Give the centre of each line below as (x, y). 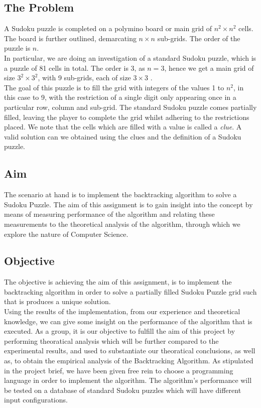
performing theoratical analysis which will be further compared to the (111, 341)
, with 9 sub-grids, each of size (84, 78)
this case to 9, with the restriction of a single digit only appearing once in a (120, 97)
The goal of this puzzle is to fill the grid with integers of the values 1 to (114, 87)
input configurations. (36, 400)
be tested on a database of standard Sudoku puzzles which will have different (123, 390)
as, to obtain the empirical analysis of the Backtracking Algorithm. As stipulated (129, 361)
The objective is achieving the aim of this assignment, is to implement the (118, 282)
